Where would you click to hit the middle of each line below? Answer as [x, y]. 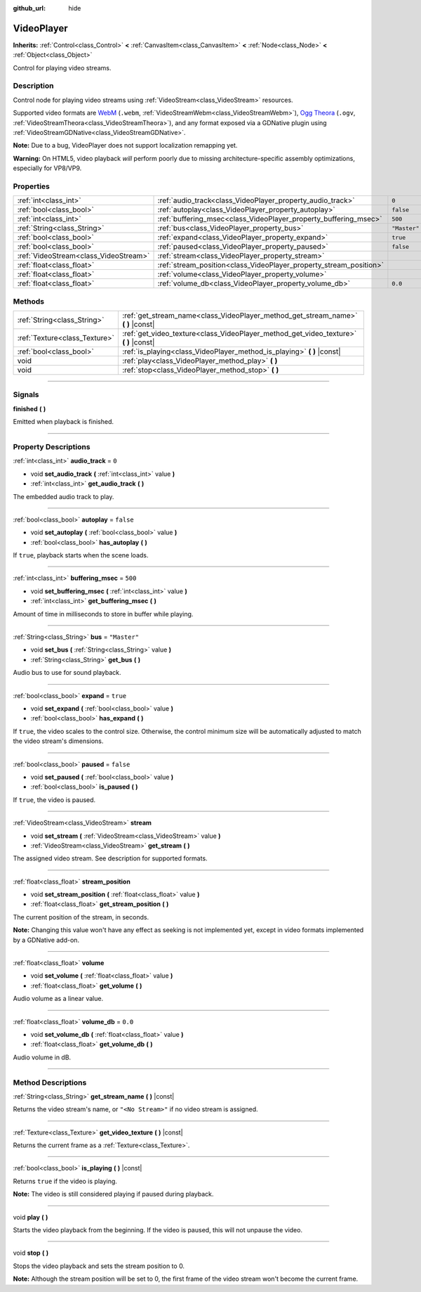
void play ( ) [31, 1217]
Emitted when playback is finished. [64, 422]
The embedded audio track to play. [64, 496]
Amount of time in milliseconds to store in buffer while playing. [103, 614]
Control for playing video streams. [62, 67]
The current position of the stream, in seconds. [81, 917]
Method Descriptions [50, 1083]
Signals [26, 395]
